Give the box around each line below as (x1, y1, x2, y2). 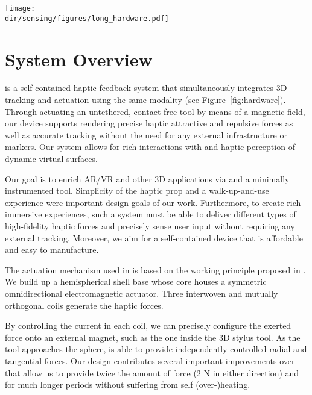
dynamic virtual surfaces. (5, 152, 98, 164)
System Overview (5, 46, 153, 71)
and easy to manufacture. (5, 243, 99, 256)
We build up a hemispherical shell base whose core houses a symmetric (5, 275, 267, 288)
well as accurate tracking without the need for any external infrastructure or (5, 128, 287, 141)
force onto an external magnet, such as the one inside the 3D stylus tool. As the (5, 331, 301, 343)
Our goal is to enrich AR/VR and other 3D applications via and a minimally (5, 172, 290, 185)
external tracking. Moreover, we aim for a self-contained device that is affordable (5, 231, 303, 244)
